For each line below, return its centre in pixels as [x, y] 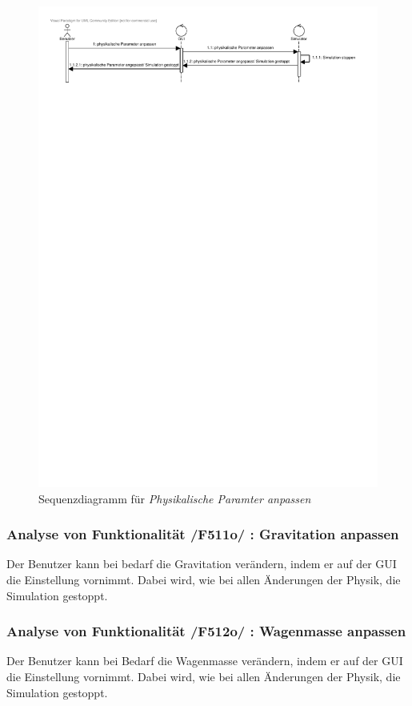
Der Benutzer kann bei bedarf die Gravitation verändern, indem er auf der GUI [202, 564]
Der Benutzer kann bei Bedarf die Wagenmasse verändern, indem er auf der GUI [205, 661]
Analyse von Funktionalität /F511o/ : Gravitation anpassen [203, 534]
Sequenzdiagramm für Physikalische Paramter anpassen [175, 498]
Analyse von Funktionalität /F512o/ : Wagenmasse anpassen [206, 631]
